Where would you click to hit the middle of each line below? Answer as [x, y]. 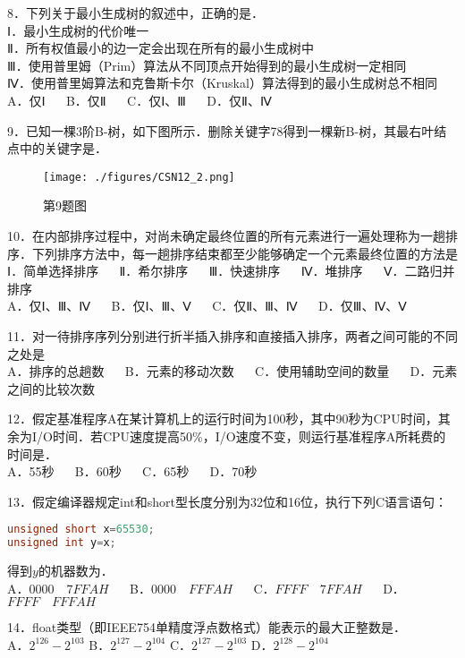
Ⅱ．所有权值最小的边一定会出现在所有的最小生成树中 [161, 48]
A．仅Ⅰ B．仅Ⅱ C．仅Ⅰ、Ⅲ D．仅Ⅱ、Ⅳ [139, 100]
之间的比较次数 [51, 388]
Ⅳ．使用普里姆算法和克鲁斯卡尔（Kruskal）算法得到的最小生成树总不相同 [222, 83]
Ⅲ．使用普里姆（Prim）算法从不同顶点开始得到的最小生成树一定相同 [207, 65]
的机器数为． [76, 571]
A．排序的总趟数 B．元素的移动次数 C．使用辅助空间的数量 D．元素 [232, 371]
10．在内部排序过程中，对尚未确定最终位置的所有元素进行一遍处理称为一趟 [226, 235]
